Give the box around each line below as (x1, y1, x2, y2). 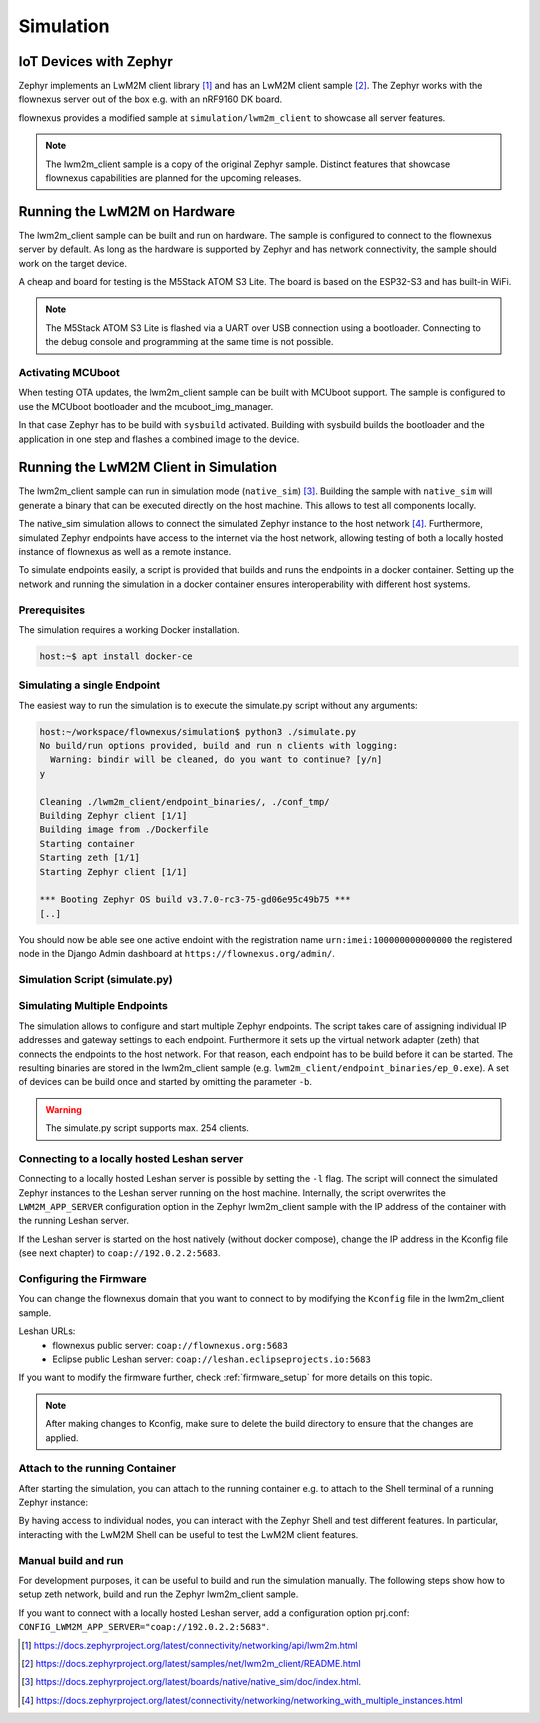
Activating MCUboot (18, 366, 120, 380)
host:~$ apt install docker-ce (39, 650, 194, 662)
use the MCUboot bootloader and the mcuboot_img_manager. (18, 400, 274, 412)
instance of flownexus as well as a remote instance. (18, 546, 232, 558)
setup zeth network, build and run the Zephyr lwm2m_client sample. (18, 1588, 299, 1600)
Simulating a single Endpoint (18, 678, 160, 692)
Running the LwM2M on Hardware (18, 203, 235, 220)
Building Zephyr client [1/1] (39, 810, 188, 822)
